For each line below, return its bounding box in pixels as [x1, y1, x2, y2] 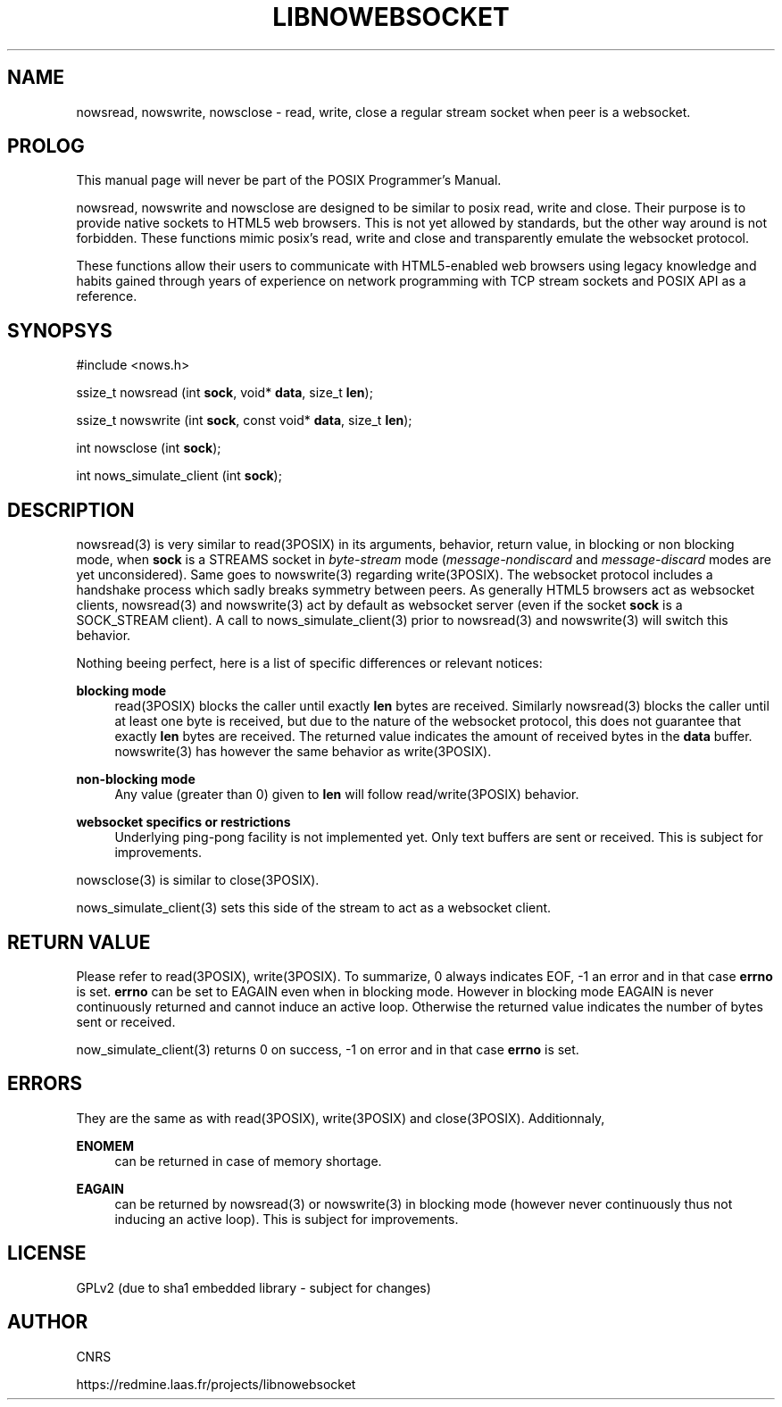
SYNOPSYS [7, 319, 112, 342]
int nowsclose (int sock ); [76, 440, 221, 456]
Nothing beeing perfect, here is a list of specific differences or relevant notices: [76, 655, 543, 671]
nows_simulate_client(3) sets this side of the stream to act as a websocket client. [76, 900, 552, 916]
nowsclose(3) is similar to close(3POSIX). [76, 872, 320, 888]
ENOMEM [76, 1137, 134, 1153]
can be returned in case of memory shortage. [114, 1153, 382, 1169]
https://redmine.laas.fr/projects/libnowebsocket [76, 1376, 356, 1392]
